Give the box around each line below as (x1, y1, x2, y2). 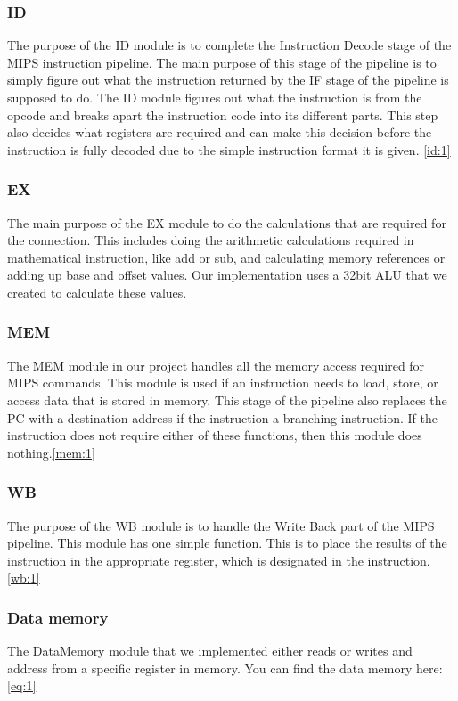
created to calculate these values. (7, 282, 187, 301)
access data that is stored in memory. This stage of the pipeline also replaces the (7, 390, 447, 409)
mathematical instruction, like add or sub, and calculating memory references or (7, 248, 446, 266)
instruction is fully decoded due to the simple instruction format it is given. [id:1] (7, 140, 451, 159)
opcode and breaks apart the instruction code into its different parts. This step (7, 105, 438, 124)
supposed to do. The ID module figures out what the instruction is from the (7, 88, 422, 106)
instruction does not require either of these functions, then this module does (7, 426, 422, 444)
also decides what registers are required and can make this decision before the (7, 123, 432, 142)
